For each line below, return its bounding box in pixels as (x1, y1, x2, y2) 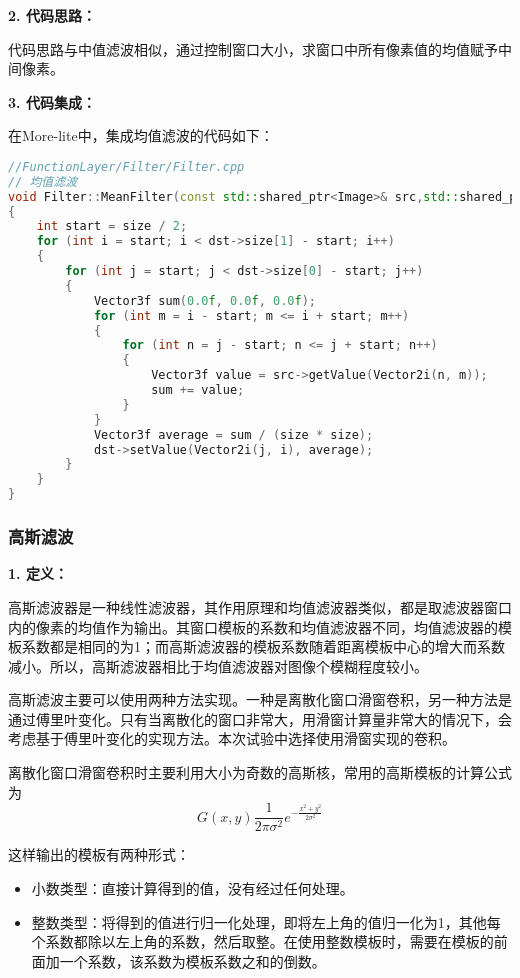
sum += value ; (151, 383, 245, 398)
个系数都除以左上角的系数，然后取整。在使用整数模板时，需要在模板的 (31, 931, 494, 952)
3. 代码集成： (8, 91, 96, 112)
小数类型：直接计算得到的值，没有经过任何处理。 (31, 877, 354, 898)
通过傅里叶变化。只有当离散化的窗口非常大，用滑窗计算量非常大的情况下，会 (8, 708, 512, 729)
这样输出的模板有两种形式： (8, 844, 190, 865)
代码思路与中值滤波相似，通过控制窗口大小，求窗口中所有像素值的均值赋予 (8, 38, 498, 59)
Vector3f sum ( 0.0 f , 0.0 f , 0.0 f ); (93, 293, 316, 308)
